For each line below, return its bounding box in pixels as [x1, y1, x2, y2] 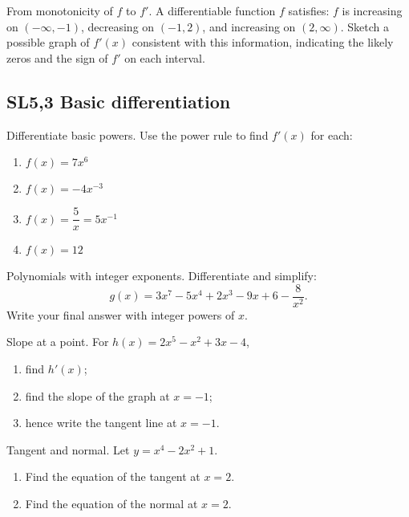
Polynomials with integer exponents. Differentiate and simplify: [6, 267, 317, 284]
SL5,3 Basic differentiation [6, 88, 231, 113]
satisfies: [288, 2, 330, 18]
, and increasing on [202, 18, 296, 35]
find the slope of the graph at [25, 387, 170, 404]
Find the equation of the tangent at [25, 468, 200, 485]
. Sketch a [340, 18, 390, 35]
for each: [310, 126, 353, 143]
